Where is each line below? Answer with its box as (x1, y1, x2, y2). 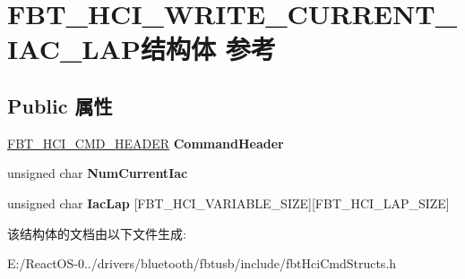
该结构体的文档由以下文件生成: (7, 224, 186, 242)
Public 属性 (7, 91, 113, 119)
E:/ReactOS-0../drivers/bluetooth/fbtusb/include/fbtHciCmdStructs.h (7, 254, 397, 273)
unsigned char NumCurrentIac (7, 164, 188, 182)
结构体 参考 (140, 30, 276, 67)
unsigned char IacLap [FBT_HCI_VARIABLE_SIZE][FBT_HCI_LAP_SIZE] (7, 193, 450, 212)
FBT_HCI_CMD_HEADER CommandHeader (7, 133, 284, 152)
